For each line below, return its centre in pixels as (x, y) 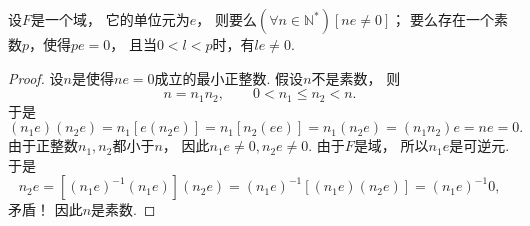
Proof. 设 (36, 77)
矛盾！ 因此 (45, 209)
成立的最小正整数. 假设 (229, 77)
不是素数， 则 (356, 77)
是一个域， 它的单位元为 (110, 19)
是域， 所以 (391, 145)
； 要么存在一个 (442, 19)
